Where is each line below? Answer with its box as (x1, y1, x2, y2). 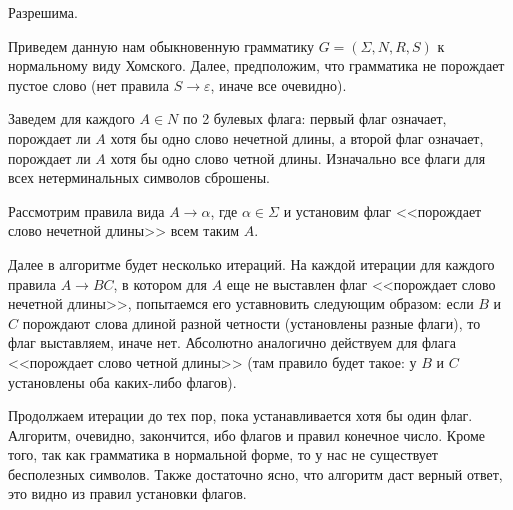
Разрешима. (8, 2, 78, 22)
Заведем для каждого (8, 108, 135, 129)
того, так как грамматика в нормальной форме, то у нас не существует (8, 444, 438, 465)
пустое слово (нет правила (8, 74, 170, 95)
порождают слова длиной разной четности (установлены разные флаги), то (22, 312, 481, 333)
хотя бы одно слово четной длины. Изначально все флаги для (110, 147, 486, 168)
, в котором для (113, 273, 208, 294)
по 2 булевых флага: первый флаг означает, (183, 108, 447, 129)
